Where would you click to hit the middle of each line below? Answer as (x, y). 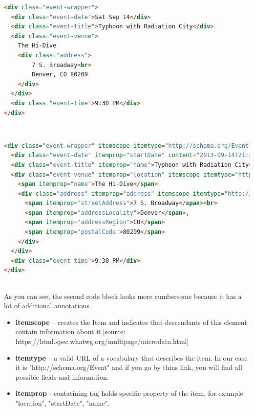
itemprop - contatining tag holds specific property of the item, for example (129, 393)
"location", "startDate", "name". (62, 402)
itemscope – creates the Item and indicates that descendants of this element (131, 322)
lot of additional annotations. (48, 306)
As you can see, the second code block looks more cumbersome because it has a (123, 296)
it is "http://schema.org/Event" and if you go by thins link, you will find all (129, 367)
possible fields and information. (62, 377)
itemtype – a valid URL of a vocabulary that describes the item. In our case (131, 357)
